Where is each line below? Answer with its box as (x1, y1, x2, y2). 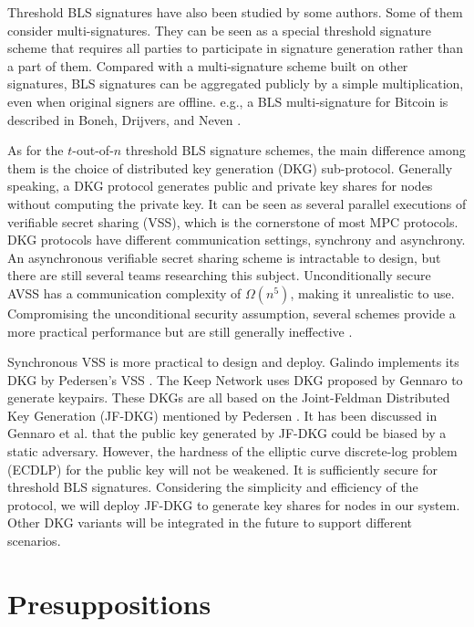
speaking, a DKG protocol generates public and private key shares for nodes (7, 176, 433, 195)
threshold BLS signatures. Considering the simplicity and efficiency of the (7, 477, 418, 496)
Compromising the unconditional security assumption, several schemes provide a (7, 303, 456, 322)
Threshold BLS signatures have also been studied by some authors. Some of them (7, 3, 463, 21)
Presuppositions (7, 584, 211, 622)
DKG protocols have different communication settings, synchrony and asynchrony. (7, 230, 466, 249)
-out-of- (72, 141, 114, 160)
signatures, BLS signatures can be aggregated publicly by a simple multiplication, (7, 74, 464, 93)
